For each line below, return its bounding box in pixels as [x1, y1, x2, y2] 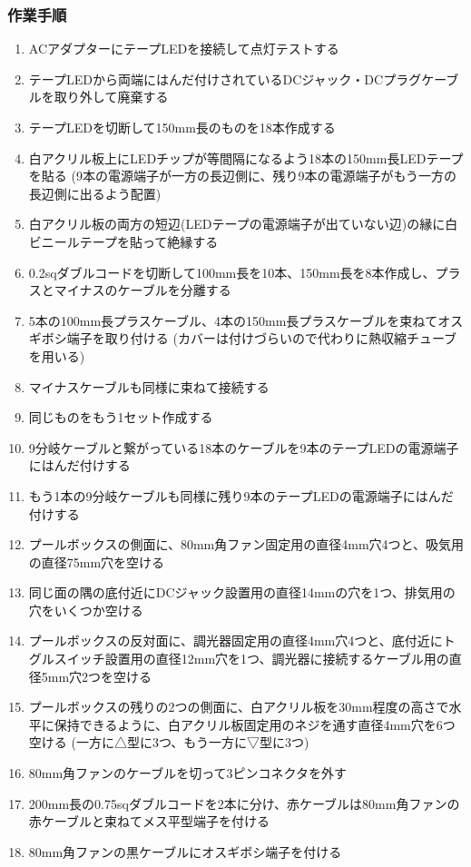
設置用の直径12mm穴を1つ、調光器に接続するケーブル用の [104, 649, 449, 668]
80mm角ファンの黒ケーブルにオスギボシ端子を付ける [28, 842, 342, 861]
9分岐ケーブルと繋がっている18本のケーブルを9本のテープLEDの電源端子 [28, 438, 459, 457]
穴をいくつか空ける [28, 600, 143, 619]
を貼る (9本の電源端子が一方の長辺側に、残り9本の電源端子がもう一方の [28, 166, 457, 185]
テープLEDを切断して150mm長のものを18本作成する [28, 118, 336, 136]
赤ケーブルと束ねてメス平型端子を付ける [28, 812, 270, 831]
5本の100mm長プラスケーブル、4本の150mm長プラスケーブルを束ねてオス [28, 310, 464, 330]
